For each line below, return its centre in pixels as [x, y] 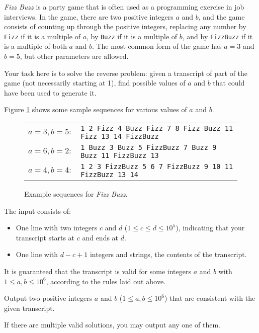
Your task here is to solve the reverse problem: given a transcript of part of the [126, 73]
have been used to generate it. [50, 92]
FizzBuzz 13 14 [109, 175]
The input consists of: [37, 211]
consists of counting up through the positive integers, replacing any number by [125, 26]
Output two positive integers [48, 298]
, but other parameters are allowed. [74, 56]
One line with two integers [57, 228]
